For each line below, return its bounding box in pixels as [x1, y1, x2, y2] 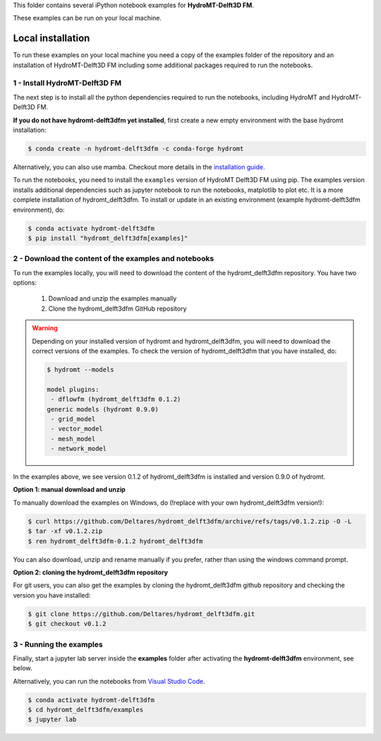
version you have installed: [13, 591, 91, 599]
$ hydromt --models [47, 366, 114, 373]
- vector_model [50, 425, 104, 433]
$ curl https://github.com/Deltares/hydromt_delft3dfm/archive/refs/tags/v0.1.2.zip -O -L [28, 517, 352, 525]
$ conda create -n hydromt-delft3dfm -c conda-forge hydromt [28, 145, 244, 152]
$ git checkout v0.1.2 [28, 620, 107, 628]
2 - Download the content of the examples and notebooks [13, 254, 214, 264]
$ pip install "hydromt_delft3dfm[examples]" [28, 234, 188, 242]
